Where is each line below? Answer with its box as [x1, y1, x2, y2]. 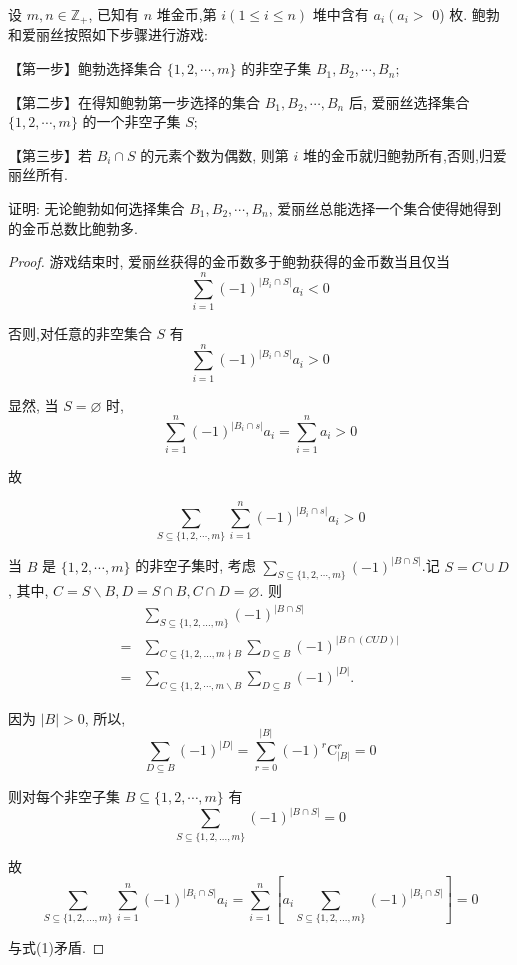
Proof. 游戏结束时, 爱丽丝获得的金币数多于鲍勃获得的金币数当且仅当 [8, 251, 451, 272]
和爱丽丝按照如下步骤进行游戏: [8, 24, 208, 45]
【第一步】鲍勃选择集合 [8, 58, 162, 79]
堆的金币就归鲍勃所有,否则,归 [303, 144, 493, 165]
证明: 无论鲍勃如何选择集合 [8, 198, 185, 219]
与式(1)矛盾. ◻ [8, 937, 105, 958]
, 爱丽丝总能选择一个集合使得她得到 [268, 198, 502, 219]
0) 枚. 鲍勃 [432, 4, 500, 24]
